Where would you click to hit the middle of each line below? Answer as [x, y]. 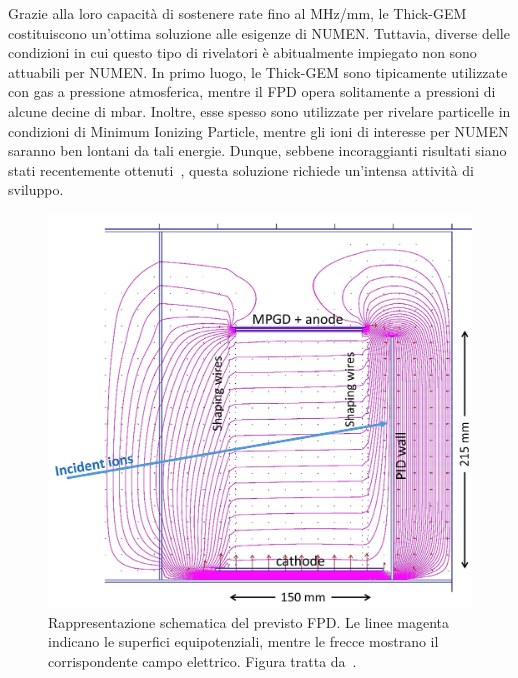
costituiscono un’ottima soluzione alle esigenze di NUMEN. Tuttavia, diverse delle [259, 32]
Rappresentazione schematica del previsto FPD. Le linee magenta [249, 621]
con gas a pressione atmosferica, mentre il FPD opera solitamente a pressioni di [252, 91]
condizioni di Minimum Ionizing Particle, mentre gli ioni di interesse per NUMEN [258, 130]
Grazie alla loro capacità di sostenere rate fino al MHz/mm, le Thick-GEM [237, 13]
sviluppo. [36, 189]
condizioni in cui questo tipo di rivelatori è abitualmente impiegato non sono [242, 52]
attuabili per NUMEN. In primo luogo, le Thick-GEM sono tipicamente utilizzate [258, 71]
